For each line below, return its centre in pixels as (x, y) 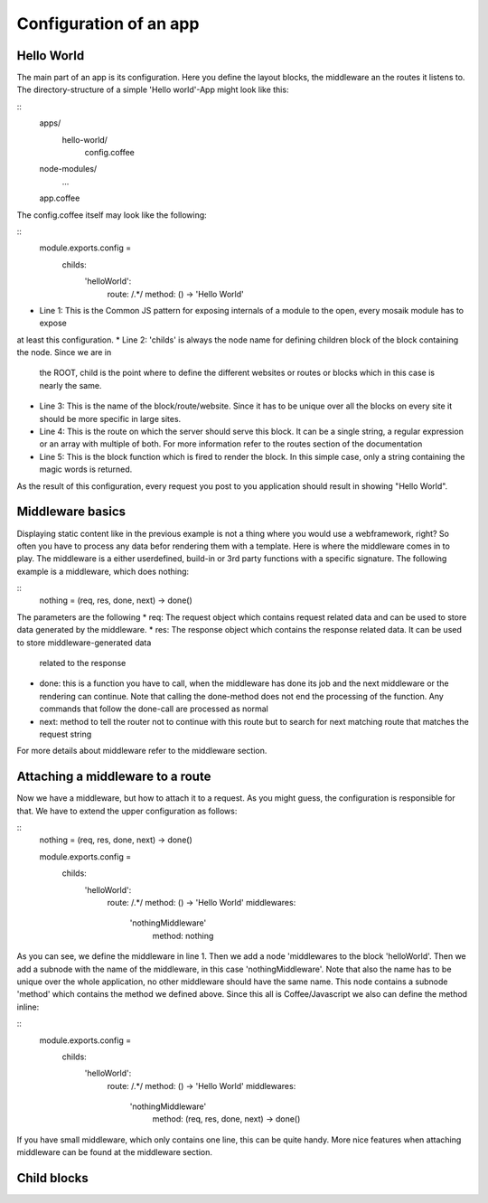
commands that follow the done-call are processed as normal (154, 709)
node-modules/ (68, 169)
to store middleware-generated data (84, 643)
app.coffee (60, 198)
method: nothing (183, 935)
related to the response (83, 663)
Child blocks (53, 1178)
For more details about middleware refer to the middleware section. (142, 751)
